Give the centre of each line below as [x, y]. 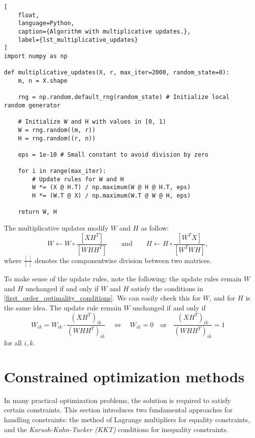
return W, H [37, 212]
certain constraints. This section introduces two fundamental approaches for [118, 410]
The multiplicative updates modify [56, 228]
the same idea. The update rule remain [63, 307]
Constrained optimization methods [124, 376]
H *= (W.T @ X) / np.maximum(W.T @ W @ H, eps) [112, 196]
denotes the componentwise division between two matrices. [123, 260]
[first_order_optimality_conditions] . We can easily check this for [102, 298]
